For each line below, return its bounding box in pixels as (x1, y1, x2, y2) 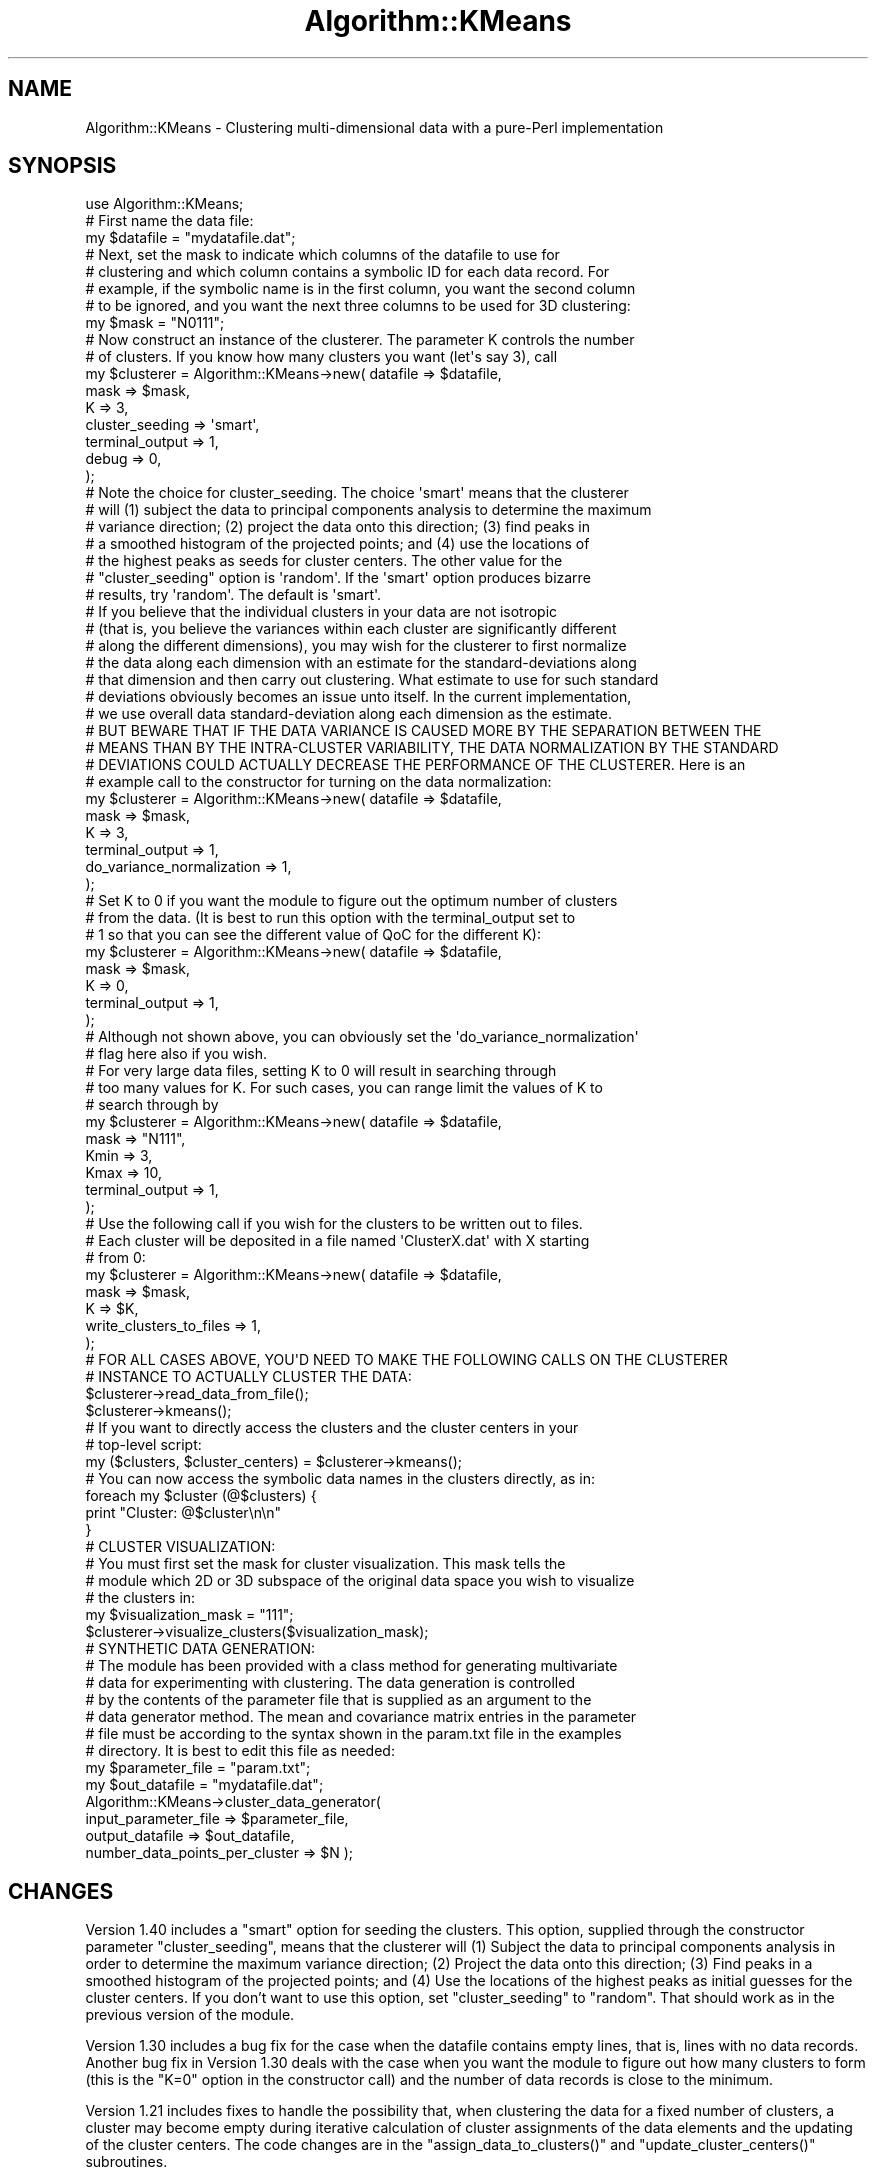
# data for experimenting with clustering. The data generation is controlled (85, 1674, 575, 1692)
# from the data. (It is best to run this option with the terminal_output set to (85, 909, 576, 927)
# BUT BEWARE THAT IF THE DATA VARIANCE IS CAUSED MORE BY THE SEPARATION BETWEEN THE (85, 722, 762, 740)
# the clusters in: (85, 1589, 196, 1607)
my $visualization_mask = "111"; (85, 1606, 294, 1624)
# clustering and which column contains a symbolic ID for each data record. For (85, 263, 610, 281)
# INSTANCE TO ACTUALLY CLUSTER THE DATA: (85, 1368, 412, 1386)
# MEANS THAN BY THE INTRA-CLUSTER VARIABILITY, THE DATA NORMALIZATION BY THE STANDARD (85, 739, 779, 757)
